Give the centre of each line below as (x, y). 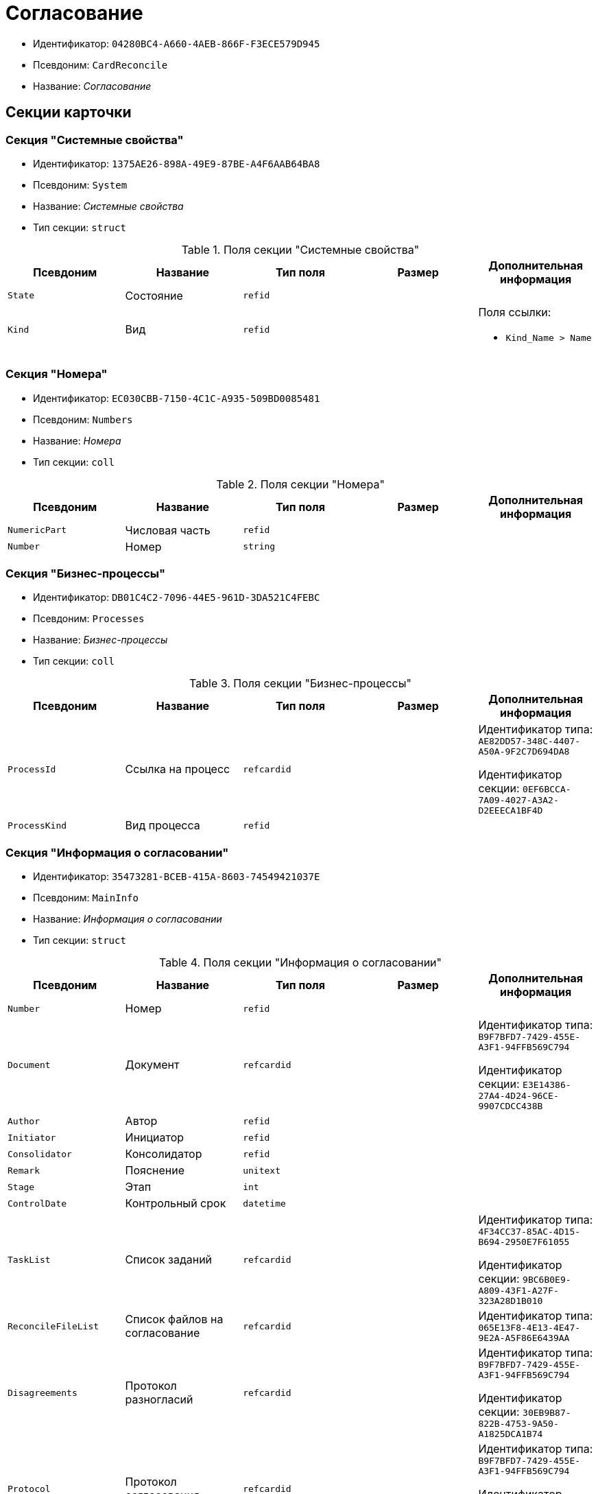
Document (29, 1065)
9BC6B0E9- (547, 1280)
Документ (152, 1065)
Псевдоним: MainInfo (86, 898)
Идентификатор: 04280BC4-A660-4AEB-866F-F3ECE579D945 (177, 43)
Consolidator (40, 1154)
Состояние (154, 295)
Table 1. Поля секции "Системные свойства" (300, 249)
